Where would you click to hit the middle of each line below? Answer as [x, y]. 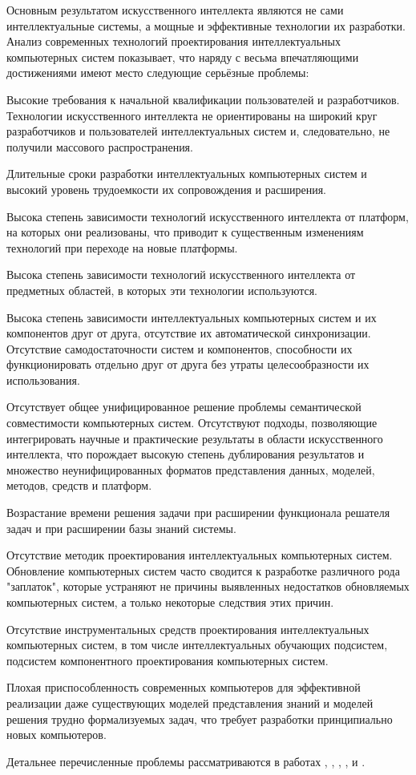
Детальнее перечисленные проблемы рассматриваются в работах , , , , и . [186, 761]
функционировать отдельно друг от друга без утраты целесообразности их [188, 364]
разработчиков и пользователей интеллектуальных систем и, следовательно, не [198, 131]
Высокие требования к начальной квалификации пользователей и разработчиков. [203, 99]
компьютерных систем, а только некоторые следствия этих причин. [170, 602]
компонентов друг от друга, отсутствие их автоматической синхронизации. [189, 333]
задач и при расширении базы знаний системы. [121, 528]
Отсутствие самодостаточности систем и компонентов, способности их [180, 348]
